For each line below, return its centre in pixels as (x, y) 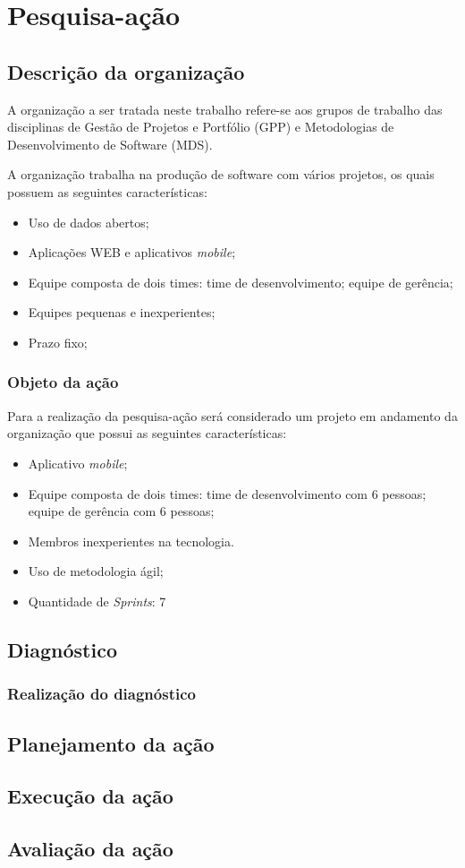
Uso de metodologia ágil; (96, 571)
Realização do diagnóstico (101, 694)
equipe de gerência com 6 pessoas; (121, 511)
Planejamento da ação (111, 743)
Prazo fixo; (58, 342)
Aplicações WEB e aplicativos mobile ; (132, 252)
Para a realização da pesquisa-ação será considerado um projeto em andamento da (232, 415)
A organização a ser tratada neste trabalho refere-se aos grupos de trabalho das (225, 109)
